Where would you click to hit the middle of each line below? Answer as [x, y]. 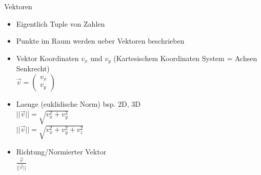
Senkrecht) [33, 69]
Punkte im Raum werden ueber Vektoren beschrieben [100, 41]
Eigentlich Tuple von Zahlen [61, 23]
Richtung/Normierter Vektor [61, 151]
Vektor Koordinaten [47, 58]
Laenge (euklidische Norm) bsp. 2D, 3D [78, 103]
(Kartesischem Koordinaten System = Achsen [185, 58]
